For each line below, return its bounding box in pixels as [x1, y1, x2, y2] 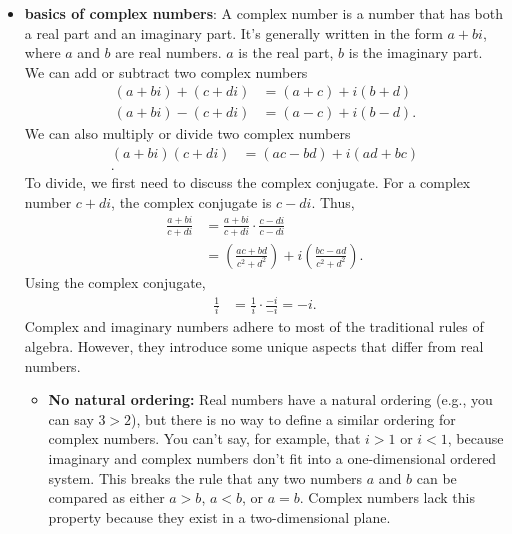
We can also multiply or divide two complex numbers [24, 123, 351, 144]
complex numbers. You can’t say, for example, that [48, 428, 361, 449]
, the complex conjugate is [111, 191, 272, 212]
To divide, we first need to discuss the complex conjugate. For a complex [24, 172, 471, 193]
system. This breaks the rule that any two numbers [48, 467, 363, 488]
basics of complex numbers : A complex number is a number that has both [24, 3, 503, 23]
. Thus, [311, 191, 355, 212]
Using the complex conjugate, [24, 271, 206, 292]
